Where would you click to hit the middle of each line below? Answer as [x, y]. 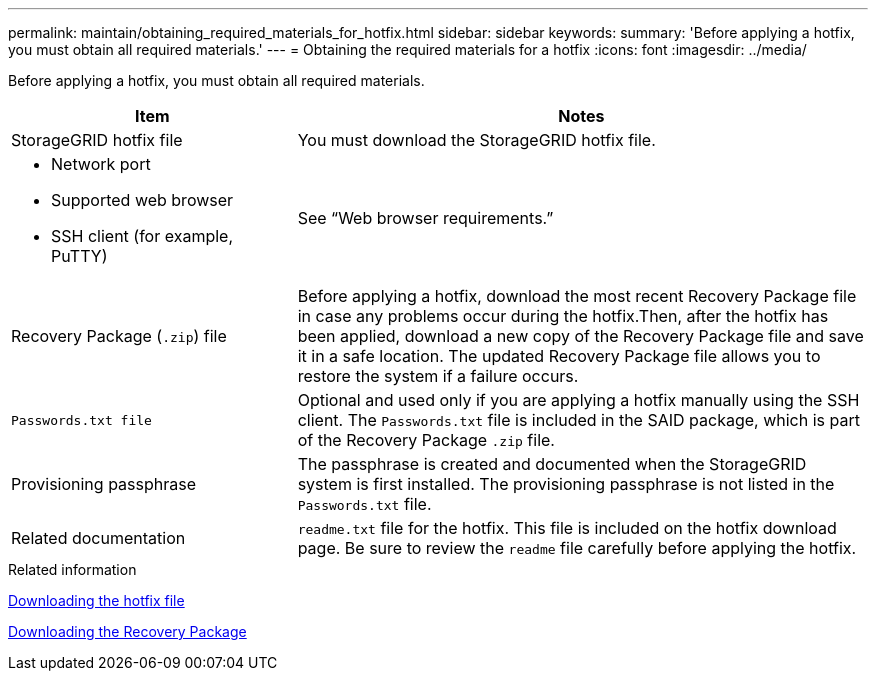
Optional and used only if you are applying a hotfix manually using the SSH [578, 400]
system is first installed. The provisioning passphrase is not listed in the [566, 484]
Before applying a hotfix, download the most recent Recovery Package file [577, 296]
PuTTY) [79, 256]
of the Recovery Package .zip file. [426, 440]
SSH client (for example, [142, 236]
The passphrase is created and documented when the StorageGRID [552, 464]
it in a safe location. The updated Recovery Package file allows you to [559, 356]
